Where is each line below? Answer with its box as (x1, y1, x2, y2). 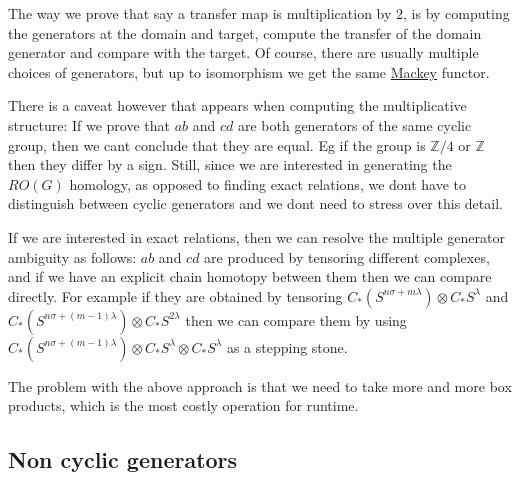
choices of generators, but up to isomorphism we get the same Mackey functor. (8, 61, 490, 82)
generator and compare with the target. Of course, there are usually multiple (8, 42, 479, 63)
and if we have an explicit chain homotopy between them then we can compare (8, 266, 492, 287)
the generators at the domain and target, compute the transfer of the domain (8, 22, 482, 43)
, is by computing (403, 3, 510, 23)
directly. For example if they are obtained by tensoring (8, 285, 343, 306)
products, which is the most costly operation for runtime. (8, 395, 359, 416)
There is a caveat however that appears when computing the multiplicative (8, 95, 467, 116)
